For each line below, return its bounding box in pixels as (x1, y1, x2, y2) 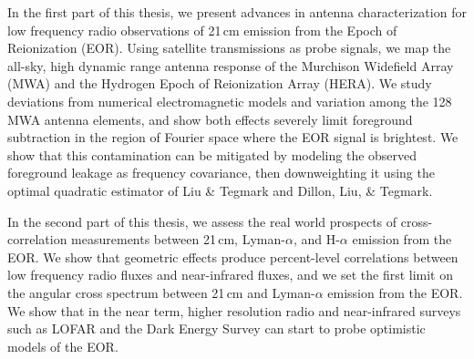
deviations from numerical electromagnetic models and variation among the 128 (7, 91, 452, 110)
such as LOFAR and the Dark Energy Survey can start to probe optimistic (7, 319, 426, 338)
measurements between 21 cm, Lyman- (71, 230, 285, 249)
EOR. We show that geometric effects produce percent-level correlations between (7, 247, 459, 266)
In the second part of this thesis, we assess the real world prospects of (7, 211, 397, 231)
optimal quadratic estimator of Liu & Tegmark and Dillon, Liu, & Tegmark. (7, 180, 433, 200)
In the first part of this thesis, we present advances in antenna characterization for (7, 3, 467, 21)
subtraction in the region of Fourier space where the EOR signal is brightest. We (7, 128, 459, 147)
